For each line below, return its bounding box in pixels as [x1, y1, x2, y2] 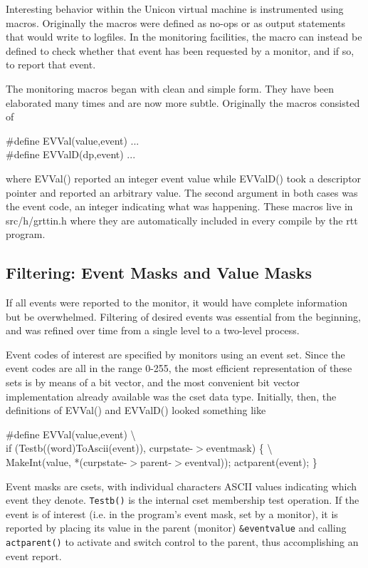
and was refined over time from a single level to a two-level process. [6, 323, 300, 338]
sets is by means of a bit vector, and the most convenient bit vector [6, 375, 300, 390]
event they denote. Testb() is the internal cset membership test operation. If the [6, 492, 359, 507]
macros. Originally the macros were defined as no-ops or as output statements [6, 15, 346, 30]
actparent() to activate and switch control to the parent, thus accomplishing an [6, 535, 359, 549]
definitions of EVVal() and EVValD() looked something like [6, 403, 266, 418]
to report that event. [6, 57, 96, 72]
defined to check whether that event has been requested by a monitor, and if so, [6, 43, 354, 58]
